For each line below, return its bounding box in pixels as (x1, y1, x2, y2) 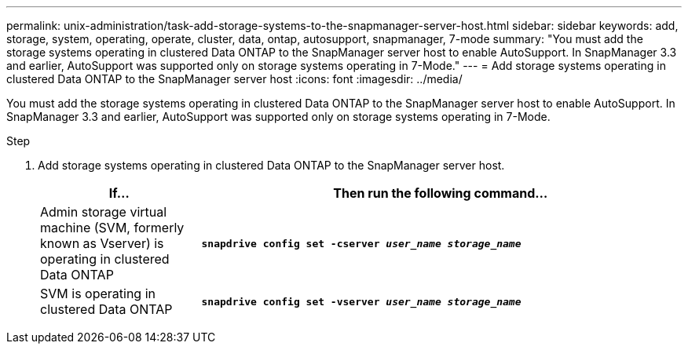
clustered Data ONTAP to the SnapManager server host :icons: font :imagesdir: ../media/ (6, 72, 463, 86)
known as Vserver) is (40, 235, 164, 251)
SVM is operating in (40, 286, 156, 301)
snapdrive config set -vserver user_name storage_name (201, 295, 521, 308)
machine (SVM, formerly (40, 220, 185, 235)
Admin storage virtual (40, 204, 167, 220)
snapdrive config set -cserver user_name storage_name (201, 237, 521, 250)
